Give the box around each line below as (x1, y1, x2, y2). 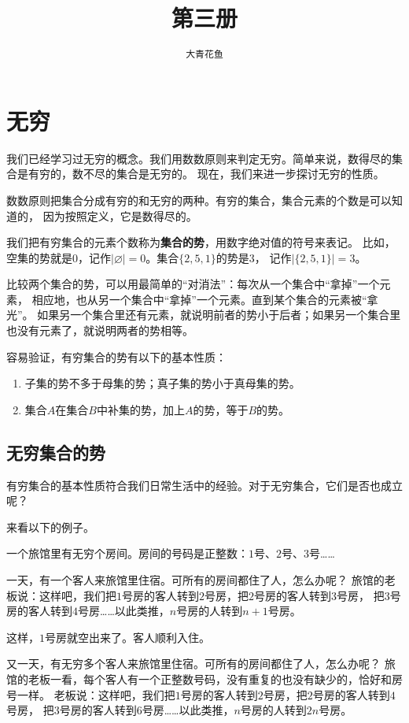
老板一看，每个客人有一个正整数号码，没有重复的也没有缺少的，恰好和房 (28, 670, 403, 687)
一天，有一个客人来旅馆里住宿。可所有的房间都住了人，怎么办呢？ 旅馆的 (6, 572, 385, 588)
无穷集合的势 (6, 439, 105, 464)
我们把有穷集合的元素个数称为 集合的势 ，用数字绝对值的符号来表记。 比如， (6, 234, 396, 250)
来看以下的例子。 (6, 518, 94, 535)
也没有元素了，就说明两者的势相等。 (6, 322, 193, 339)
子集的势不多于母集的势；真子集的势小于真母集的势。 (24, 375, 300, 391)
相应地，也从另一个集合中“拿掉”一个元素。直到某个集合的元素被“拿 (31, 291, 378, 307)
